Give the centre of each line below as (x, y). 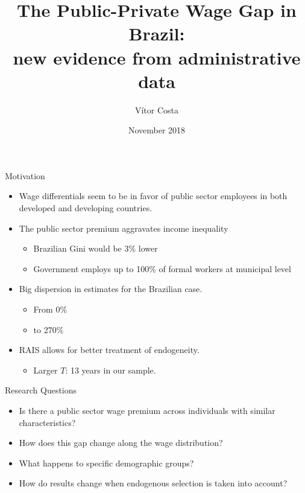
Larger (46, 370)
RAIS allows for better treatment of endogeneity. (109, 350)
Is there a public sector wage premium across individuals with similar (147, 410)
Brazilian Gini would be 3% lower (96, 248)
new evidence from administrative (157, 57)
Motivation (25, 175)
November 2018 (157, 130)
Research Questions (41, 390)
